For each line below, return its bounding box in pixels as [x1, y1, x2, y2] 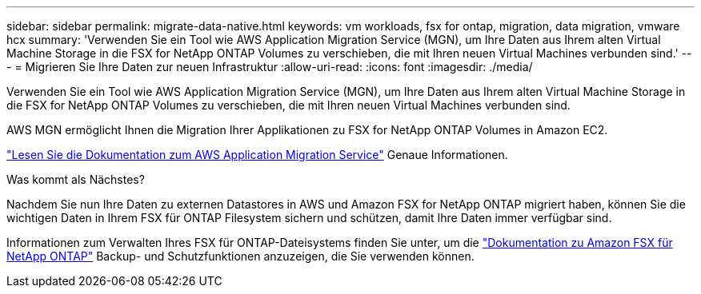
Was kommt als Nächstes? [6, 173, 145, 186]
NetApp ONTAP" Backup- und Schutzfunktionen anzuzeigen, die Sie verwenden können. [6, 249, 475, 263]
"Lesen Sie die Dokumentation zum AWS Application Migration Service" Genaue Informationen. [6, 148, 508, 161]
